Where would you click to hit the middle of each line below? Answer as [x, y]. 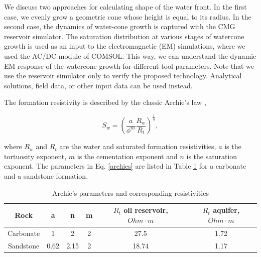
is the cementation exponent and [127, 156]
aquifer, [226, 210]
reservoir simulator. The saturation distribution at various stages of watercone [124, 36]
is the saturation [212, 156]
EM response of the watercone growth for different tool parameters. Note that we [129, 66]
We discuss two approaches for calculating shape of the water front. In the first [125, 7]
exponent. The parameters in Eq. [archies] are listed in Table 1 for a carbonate [125, 166]
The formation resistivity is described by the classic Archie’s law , [105, 102]
